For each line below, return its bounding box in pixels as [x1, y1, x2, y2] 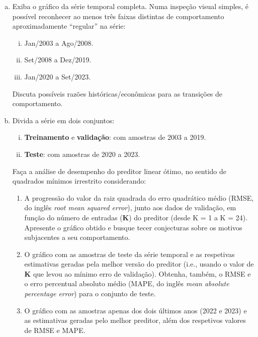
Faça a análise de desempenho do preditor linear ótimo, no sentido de [12, 165, 227, 176]
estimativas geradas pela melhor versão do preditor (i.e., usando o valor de [24, 259, 254, 269]
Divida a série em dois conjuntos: [12, 115, 115, 125]
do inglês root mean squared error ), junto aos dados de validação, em [24, 202, 236, 213]
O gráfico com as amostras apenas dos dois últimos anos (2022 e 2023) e [24, 305, 247, 315]
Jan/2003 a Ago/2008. [24, 37, 94, 48]
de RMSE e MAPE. [24, 324, 85, 335]
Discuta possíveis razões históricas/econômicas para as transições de [12, 88, 223, 99]
